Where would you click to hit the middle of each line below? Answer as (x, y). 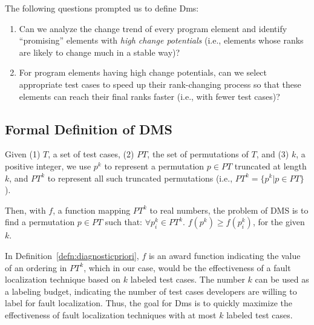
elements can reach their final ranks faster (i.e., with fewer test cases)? (149, 96)
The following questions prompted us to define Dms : (102, 8)
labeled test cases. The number (188, 279)
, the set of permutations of (198, 154)
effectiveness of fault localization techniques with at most (111, 314)
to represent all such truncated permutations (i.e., (140, 178)
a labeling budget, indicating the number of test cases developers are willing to (151, 291)
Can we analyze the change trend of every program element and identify (153, 28)
